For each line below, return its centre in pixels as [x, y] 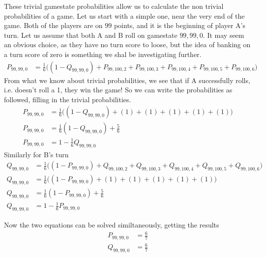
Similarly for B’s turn [36, 154]
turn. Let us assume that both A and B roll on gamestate [91, 35]
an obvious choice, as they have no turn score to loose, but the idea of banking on [127, 44]
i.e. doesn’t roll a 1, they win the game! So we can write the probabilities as [118, 90]
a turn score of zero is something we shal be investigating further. [103, 54]
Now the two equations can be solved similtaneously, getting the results [112, 225]
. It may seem [223, 35]
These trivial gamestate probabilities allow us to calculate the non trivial [114, 6]
